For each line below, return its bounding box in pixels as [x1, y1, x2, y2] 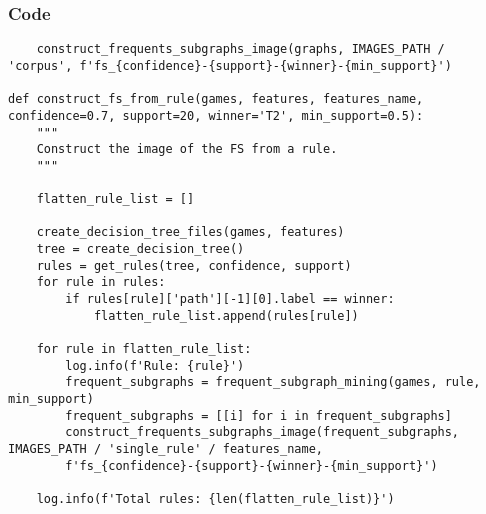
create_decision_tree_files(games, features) [36, 225, 345, 240]
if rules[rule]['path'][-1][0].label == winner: [65, 292, 395, 307]
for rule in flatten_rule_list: [36, 342, 252, 357]
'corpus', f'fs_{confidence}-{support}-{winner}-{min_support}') [8, 58, 452, 73]
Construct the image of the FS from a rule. [36, 142, 338, 157]
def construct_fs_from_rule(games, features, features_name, [8, 92, 424, 107]
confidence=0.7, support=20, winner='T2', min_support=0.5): [8, 108, 424, 123]
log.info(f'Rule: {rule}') [65, 358, 245, 373]
